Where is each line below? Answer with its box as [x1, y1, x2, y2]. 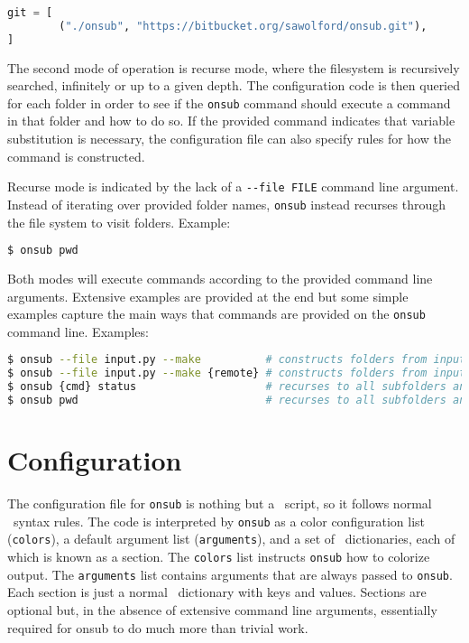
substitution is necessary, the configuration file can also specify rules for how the [7, 129, 451, 148]
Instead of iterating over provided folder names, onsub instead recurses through [7, 194, 446, 213]
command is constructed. [7, 146, 145, 165]
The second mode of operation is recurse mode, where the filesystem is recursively [7, 58, 460, 77]
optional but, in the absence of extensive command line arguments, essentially [7, 600, 437, 619]
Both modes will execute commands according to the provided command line [7, 269, 433, 288]
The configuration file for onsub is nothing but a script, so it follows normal [7, 494, 432, 513]
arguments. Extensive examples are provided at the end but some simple [7, 286, 409, 305]
